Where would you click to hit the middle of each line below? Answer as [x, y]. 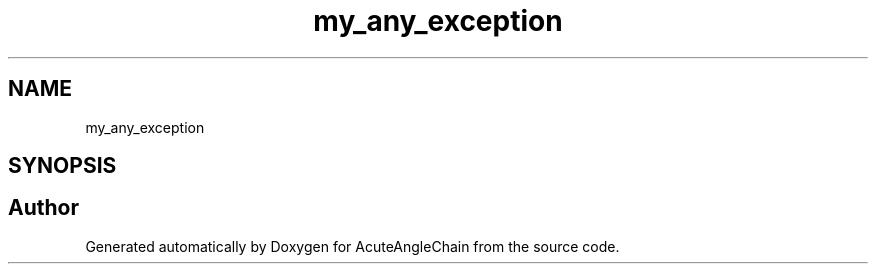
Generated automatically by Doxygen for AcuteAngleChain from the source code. [352, 246]
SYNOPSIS [62, 166]
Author [43, 208]
